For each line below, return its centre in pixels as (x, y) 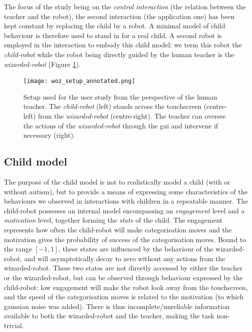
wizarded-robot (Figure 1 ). (42, 64)
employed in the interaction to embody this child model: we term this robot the (123, 45)
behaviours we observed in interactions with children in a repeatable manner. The (126, 201)
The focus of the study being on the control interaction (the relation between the (125, 6)
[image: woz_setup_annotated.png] (79, 81)
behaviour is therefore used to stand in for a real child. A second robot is (113, 35)
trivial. (14, 325)
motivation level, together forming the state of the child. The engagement (113, 220)
